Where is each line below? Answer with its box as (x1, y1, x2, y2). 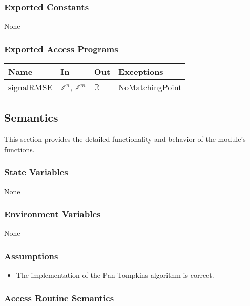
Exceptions (118, 66, 163, 78)
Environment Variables (4, 208, 101, 220)
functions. (4, 144, 35, 154)
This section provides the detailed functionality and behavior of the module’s (4, 134, 246, 145)
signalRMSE (8, 81, 53, 93)
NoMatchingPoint (118, 81, 182, 93)
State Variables (4, 166, 68, 178)
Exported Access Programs (4, 42, 118, 55)
